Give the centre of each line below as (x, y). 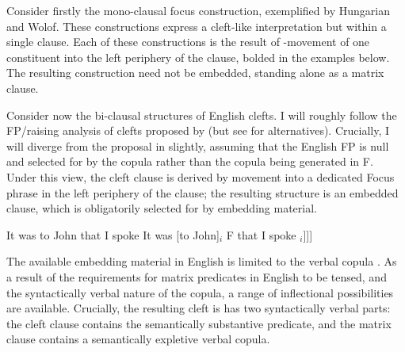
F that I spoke (261, 234)
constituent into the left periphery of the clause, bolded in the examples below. (198, 57)
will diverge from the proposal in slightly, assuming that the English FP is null (198, 145)
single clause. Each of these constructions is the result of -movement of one (188, 42)
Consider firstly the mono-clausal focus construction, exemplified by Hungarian (198, 10)
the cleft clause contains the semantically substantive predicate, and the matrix (199, 323)
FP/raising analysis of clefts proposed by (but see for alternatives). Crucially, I (198, 130)
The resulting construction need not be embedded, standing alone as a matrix (195, 73)
